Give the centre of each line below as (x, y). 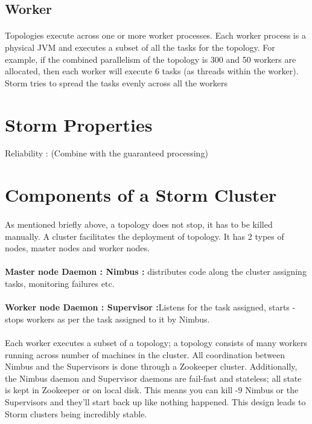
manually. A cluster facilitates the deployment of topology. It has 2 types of (145, 236)
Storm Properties (79, 124)
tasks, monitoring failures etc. (60, 283)
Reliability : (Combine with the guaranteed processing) (107, 153)
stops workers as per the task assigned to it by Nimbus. (107, 319)
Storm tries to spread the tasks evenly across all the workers (116, 82)
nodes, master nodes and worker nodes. (77, 248)
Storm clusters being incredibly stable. (76, 413)
